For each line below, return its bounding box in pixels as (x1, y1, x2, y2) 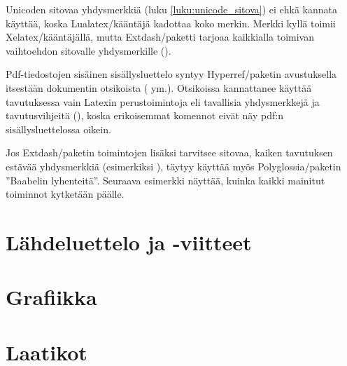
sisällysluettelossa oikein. (6, 121, 111, 136)
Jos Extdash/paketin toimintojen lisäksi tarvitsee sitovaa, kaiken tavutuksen (6, 145, 333, 160)
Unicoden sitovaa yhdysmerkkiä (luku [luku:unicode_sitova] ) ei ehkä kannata (6, 2, 338, 16)
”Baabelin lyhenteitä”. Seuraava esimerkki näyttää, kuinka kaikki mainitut (6, 172, 325, 187)
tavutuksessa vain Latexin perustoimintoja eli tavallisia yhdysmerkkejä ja (6, 94, 320, 109)
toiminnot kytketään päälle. (6, 187, 125, 201)
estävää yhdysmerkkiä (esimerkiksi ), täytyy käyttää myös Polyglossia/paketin (6, 158, 341, 173)
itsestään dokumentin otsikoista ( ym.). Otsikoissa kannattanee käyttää (6, 80, 312, 95)
